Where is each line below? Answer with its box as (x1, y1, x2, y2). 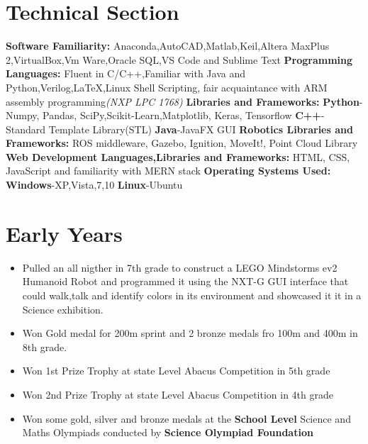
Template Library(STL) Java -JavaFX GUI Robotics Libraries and (48, 121, 353, 136)
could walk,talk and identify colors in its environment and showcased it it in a (22, 287, 362, 302)
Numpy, (6, 108, 40, 123)
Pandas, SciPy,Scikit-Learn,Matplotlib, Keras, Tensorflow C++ (43, 108, 321, 123)
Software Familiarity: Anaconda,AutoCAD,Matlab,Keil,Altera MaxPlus (6, 38, 330, 53)
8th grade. (22, 339, 67, 354)
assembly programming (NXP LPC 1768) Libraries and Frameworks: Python (6, 94, 359, 109)
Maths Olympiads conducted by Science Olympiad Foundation (22, 425, 313, 440)
